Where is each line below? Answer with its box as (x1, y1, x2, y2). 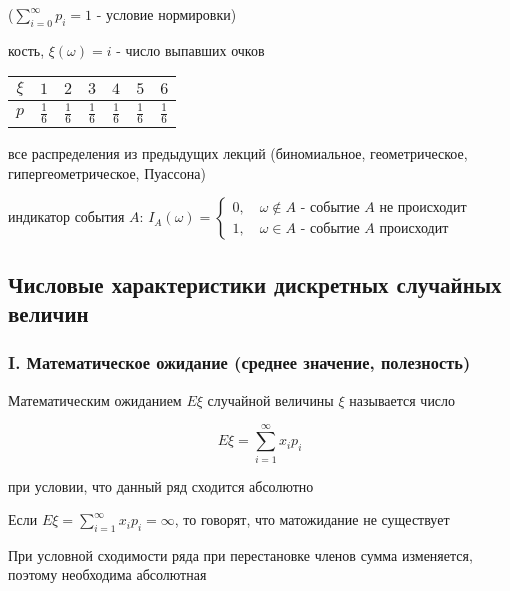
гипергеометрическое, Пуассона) (8, 162, 206, 183)
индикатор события (8, 206, 125, 227)
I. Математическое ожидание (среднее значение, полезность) (8, 350, 471, 375)
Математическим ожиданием (8, 389, 182, 410)
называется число (349, 389, 456, 410)
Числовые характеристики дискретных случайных (8, 268, 502, 299)
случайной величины (207, 389, 334, 410)
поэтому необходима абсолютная (8, 564, 207, 585)
